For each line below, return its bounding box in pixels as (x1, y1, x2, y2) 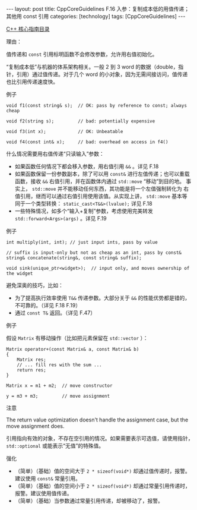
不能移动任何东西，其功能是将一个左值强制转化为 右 (62, 185, 189, 192)
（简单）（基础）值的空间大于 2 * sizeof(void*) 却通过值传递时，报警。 (14, 468, 191, 474)
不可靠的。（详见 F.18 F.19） (14, 302, 81, 308)
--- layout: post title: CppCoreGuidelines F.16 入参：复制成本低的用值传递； (6, 5, 190, 12)
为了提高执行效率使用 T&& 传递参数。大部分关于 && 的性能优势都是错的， (14, 294, 190, 301)
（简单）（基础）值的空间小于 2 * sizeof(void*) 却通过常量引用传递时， (14, 483, 191, 489)
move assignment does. (6, 423, 65, 429)
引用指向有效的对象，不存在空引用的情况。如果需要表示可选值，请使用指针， (6, 435, 193, 442)
